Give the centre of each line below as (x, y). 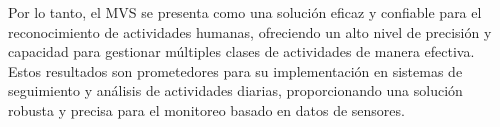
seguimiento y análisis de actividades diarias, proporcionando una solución (235, 90)
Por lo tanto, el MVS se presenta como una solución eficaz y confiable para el (245, 12)
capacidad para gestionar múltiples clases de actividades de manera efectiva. (241, 51)
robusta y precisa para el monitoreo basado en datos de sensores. (206, 109)
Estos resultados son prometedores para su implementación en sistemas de (235, 70)
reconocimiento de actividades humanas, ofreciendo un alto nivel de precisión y (250, 31)
